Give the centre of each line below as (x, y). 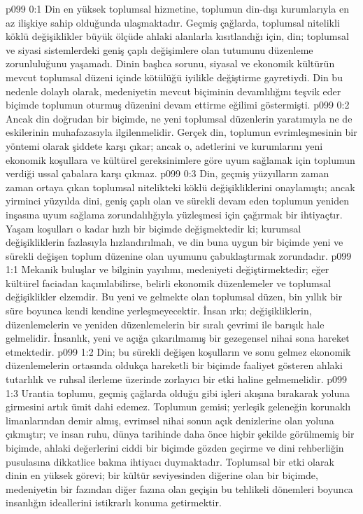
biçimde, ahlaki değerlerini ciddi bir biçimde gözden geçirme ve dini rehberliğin (175, 447)
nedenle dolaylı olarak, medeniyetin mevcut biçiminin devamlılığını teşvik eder (173, 91)
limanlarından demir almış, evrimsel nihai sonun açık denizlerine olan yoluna (170, 420)
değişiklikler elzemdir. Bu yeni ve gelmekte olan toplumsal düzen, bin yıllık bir (174, 297)
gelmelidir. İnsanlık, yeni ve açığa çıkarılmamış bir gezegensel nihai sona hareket (178, 338)
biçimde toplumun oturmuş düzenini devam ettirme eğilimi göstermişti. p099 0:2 (178, 105)
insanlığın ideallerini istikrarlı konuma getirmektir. (114, 502)
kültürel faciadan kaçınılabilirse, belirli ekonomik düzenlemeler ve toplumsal (169, 283)
